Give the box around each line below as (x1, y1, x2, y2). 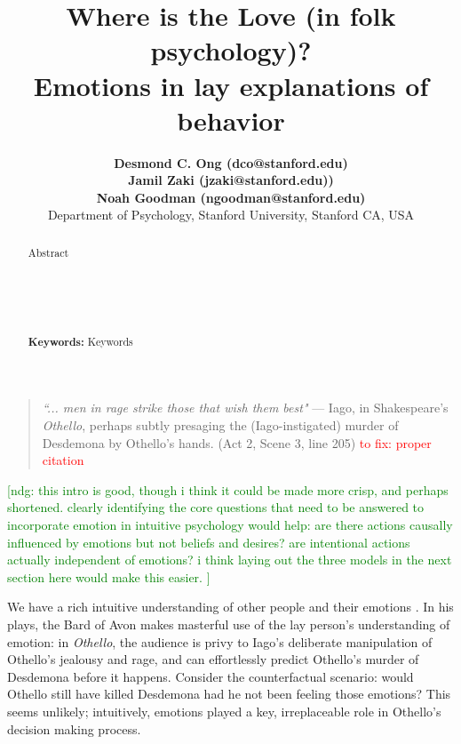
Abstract (28, 244, 69, 260)
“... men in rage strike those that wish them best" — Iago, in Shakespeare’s (42, 398, 449, 417)
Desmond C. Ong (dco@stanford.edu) (114, 153, 348, 172)
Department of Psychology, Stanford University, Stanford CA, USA (47, 205, 415, 224)
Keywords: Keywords (28, 333, 133, 349)
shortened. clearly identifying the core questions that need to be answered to (7, 498, 425, 516)
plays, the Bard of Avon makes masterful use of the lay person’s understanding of (7, 614, 450, 633)
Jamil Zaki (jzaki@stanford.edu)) (128, 171, 334, 189)
